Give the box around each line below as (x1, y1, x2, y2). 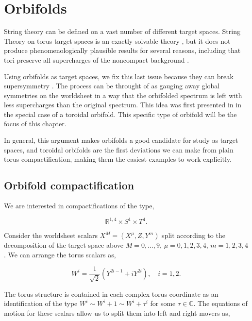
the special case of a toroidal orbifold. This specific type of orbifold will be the (4, 109, 237, 119)
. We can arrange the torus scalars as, (4, 249, 116, 259)
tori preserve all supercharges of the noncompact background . (4, 54, 189, 65)
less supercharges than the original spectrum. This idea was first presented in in (4, 100, 241, 110)
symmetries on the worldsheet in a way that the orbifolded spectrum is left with (4, 90, 242, 100)
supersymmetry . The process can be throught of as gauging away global (4, 81, 220, 91)
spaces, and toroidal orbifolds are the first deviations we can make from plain (4, 144, 234, 154)
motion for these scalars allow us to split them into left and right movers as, (4, 307, 230, 318)
